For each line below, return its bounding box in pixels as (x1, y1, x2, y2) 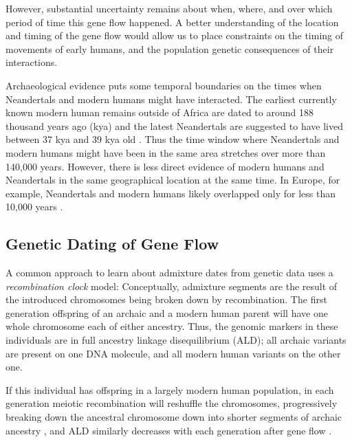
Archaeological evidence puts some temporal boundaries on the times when (5, 78, 322, 92)
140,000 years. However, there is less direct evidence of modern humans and (5, 159, 324, 173)
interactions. (5, 55, 58, 69)
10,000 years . (5, 199, 63, 214)
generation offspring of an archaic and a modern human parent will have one (5, 305, 328, 320)
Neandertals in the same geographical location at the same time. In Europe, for (5, 173, 340, 187)
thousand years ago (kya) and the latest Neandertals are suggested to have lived (5, 118, 343, 133)
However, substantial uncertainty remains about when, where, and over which (5, 1, 333, 15)
